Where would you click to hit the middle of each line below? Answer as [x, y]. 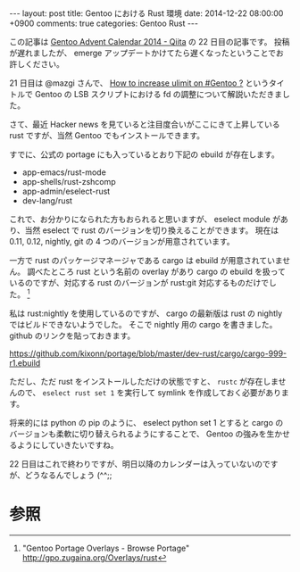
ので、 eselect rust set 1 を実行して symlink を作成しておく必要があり [149, 392]
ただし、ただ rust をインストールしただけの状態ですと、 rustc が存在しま [144, 381]
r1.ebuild [25, 362]
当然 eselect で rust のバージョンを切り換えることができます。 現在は [152, 230]
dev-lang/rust [47, 201]
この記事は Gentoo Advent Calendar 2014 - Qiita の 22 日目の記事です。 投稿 [150, 41]
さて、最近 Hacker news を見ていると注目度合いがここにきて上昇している [145, 124]
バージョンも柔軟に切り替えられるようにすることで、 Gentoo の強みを [138, 434]
